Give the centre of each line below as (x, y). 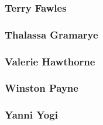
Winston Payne (42, 88)
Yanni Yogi (31, 115)
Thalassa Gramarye (51, 34)
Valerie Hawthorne (50, 61)
